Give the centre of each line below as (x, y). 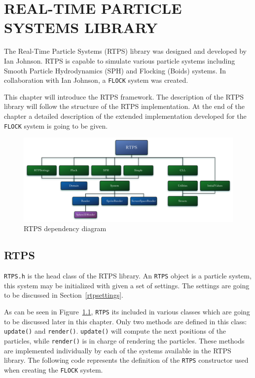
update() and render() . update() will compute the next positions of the (115, 331)
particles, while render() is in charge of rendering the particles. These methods (124, 340)
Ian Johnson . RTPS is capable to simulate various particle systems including (120, 60)
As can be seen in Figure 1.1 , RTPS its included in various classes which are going (127, 312)
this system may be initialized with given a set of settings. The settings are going (127, 285)
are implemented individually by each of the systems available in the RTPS (118, 350)
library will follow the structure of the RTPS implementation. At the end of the (124, 106)
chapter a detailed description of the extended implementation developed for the (125, 116)
